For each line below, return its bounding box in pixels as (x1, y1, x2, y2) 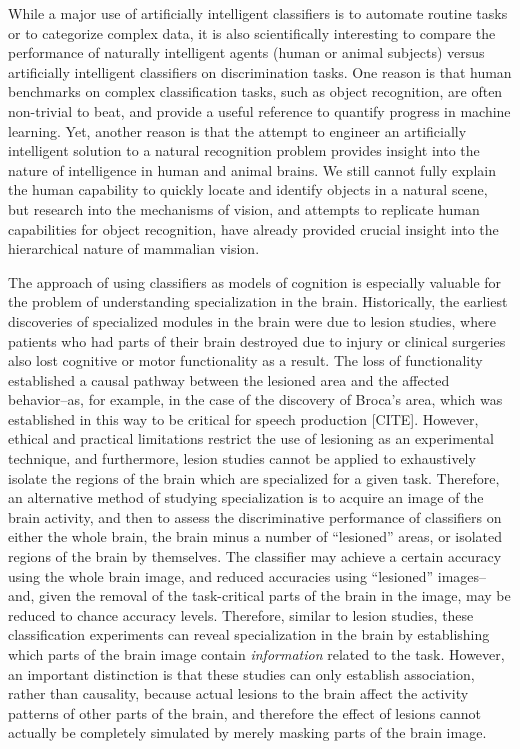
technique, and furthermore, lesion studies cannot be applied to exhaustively (8, 448, 476, 469)
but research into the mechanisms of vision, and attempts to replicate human (8, 198, 480, 219)
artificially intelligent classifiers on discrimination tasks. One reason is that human (8, 61, 512, 82)
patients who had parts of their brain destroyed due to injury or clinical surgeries (8, 330, 506, 351)
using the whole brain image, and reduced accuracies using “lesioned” (8, 565, 434, 586)
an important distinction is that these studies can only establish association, (8, 663, 475, 684)
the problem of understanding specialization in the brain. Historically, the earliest (8, 291, 508, 312)
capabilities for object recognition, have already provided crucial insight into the (8, 218, 499, 239)
